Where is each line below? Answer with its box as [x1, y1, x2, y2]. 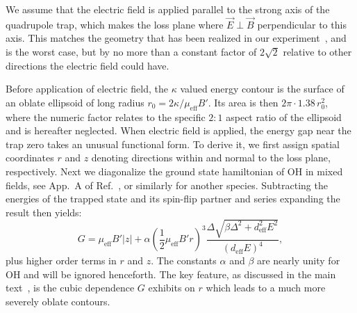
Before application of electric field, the [6, 81, 168, 96]
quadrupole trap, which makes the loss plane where [6, 17, 224, 31]
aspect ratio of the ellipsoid [226, 109, 342, 124]
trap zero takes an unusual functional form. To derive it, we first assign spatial [6, 136, 340, 151]
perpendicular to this [257, 17, 347, 31]
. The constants [151, 253, 217, 268]
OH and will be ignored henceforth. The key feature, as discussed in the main [6, 266, 336, 281]
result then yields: [6, 204, 82, 219]
